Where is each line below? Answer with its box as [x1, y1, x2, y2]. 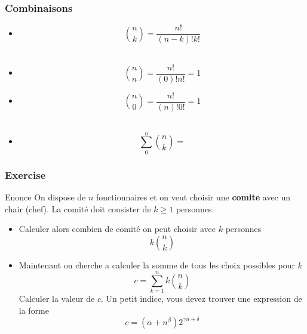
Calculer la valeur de [19, 292, 95, 305]
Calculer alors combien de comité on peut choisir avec [19, 222, 216, 235]
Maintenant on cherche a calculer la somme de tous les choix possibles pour [19, 258, 295, 271]
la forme [19, 304, 50, 317]
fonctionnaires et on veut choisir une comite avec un [96, 190, 291, 203]
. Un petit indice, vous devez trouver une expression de [100, 292, 302, 305]
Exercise [5, 167, 46, 182]
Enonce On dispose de [5, 190, 86, 203]
